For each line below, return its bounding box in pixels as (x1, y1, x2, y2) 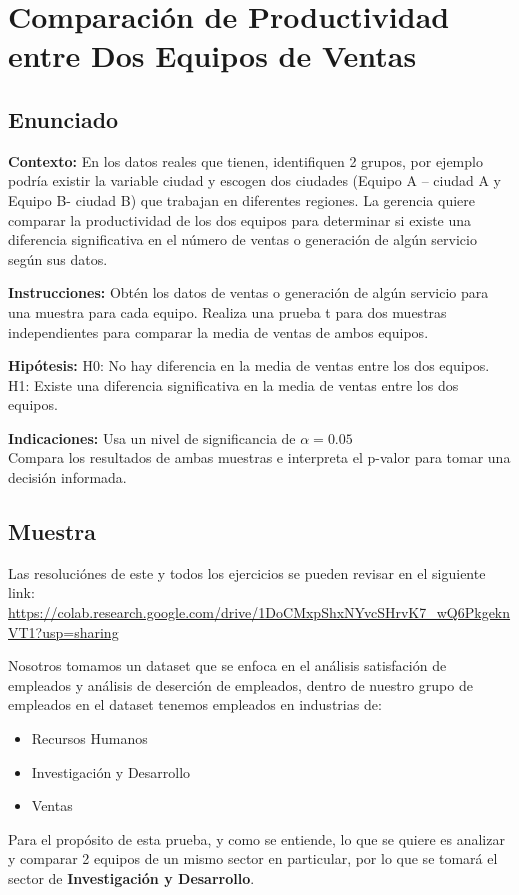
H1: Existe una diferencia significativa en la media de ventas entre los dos (8, 374, 459, 395)
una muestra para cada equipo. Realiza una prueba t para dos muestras (8, 301, 447, 322)
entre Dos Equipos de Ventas (8, 35, 417, 76)
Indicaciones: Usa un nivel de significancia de (8, 427, 296, 448)
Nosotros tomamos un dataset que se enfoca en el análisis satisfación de (8, 655, 447, 676)
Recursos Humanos (31, 728, 148, 749)
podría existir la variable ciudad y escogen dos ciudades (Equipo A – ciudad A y (8, 170, 501, 191)
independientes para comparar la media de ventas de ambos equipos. (8, 321, 429, 342)
